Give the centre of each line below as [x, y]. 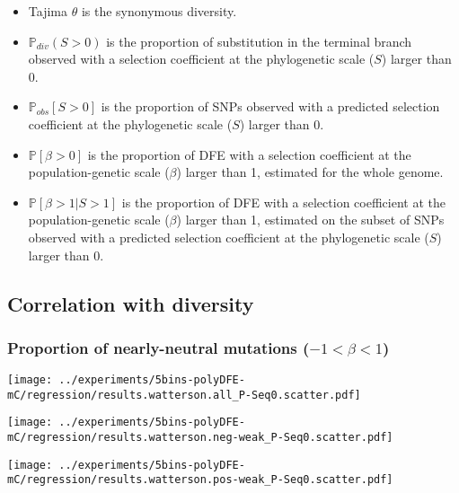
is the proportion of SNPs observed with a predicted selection [270, 106]
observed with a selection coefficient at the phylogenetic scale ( [201, 59]
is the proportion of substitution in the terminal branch [259, 41]
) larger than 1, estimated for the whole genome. [310, 172]
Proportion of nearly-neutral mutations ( [159, 347]
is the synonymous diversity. [159, 11]
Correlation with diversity [131, 303]
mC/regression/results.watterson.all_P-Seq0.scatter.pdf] [184, 395]
